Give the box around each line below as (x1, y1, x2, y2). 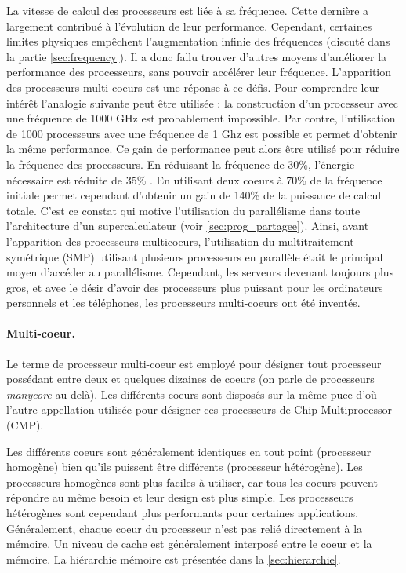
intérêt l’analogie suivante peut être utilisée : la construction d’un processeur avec (6, 94, 398, 111)
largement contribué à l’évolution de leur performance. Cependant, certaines (6, 17, 372, 34)
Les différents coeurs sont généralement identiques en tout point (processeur (6, 443, 372, 459)
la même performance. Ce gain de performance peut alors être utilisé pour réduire (6, 141, 400, 157)
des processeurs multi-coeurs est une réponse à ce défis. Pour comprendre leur (6, 78, 379, 95)
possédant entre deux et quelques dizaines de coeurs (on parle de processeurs (6, 370, 375, 387)
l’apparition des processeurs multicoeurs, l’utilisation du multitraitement (6, 232, 354, 249)
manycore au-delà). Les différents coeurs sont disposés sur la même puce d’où (6, 385, 377, 402)
